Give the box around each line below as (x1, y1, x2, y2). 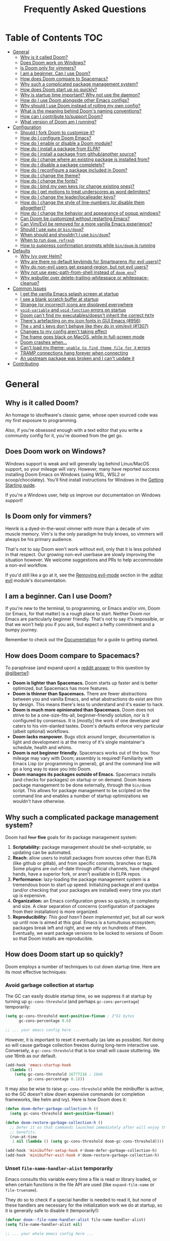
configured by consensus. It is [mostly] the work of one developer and (12, 718, 160, 724)
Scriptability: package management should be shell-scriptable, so (12, 844, 152, 850)
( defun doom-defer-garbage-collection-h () (5, 1106, 99, 1111)
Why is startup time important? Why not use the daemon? (20, 92, 140, 98)
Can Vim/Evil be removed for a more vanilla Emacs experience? (20, 221, 153, 227)
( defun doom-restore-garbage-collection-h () (5, 1120, 103, 1125)
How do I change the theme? (20, 172, 80, 178)
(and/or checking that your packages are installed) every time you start (12, 887, 161, 893)
